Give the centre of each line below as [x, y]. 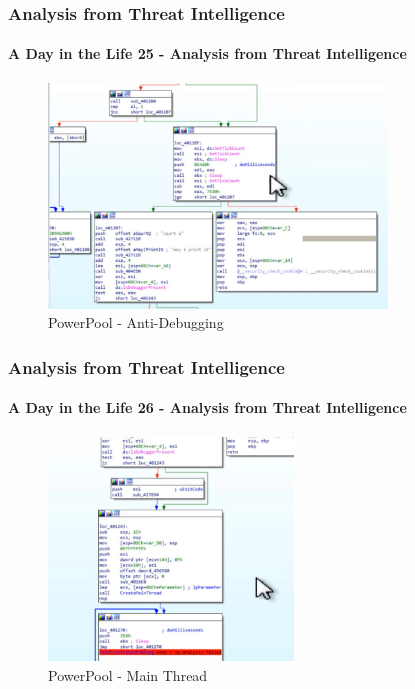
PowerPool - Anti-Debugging [136, 322]
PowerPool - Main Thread [128, 674]
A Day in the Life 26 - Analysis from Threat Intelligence [207, 407]
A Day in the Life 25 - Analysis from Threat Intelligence [207, 53]
